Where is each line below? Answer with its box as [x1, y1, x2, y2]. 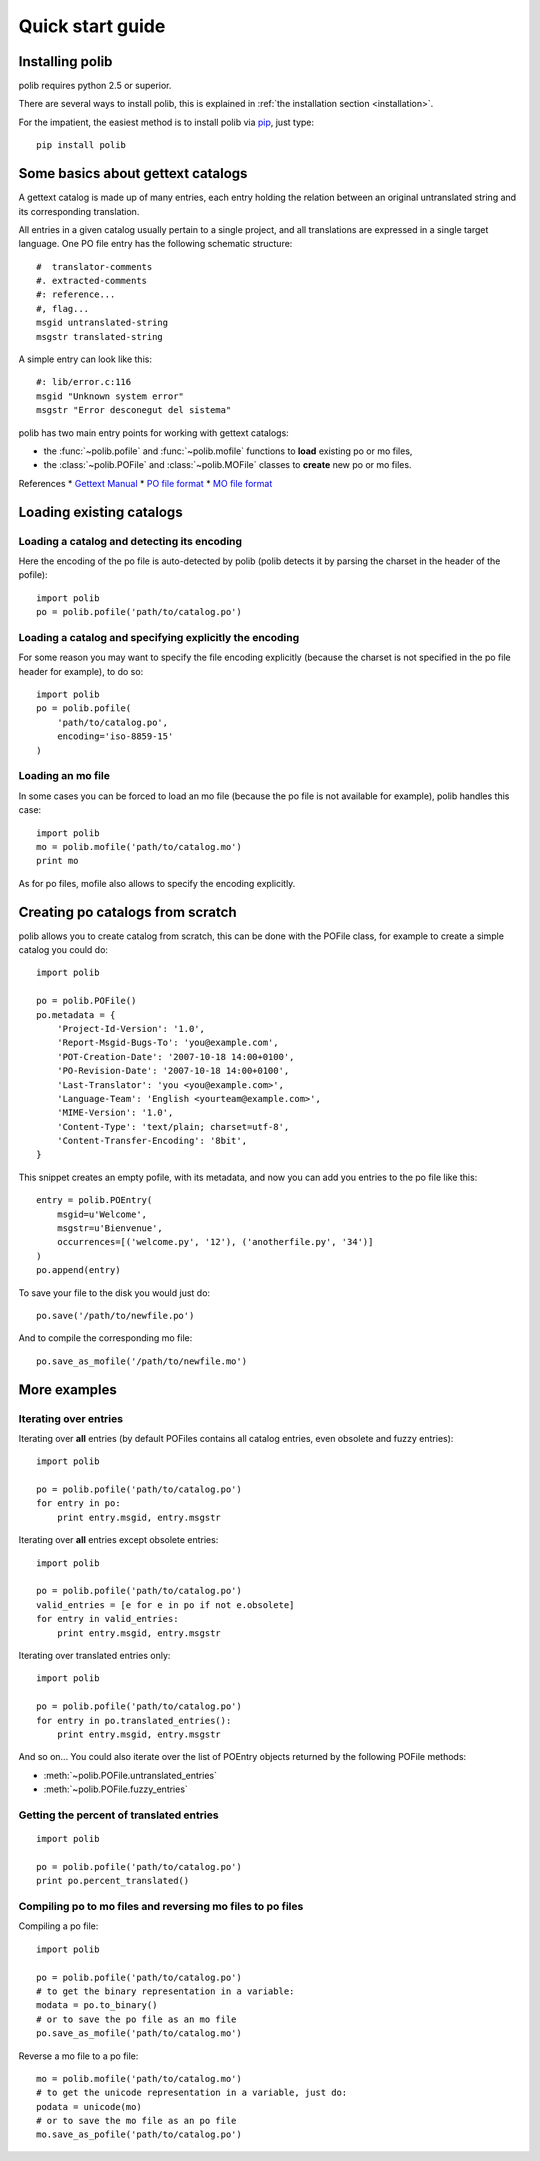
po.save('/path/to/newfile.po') [36, 1310, 195, 1321]
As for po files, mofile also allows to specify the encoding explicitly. [18, 877, 296, 889]
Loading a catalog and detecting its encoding [18, 534, 243, 548]
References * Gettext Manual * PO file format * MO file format [18, 477, 273, 489]
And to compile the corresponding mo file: [18, 1332, 193, 1344]
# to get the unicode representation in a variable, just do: [36, 2087, 348, 2099]
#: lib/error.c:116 [36, 376, 132, 388]
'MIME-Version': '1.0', [56, 1107, 174, 1119]
